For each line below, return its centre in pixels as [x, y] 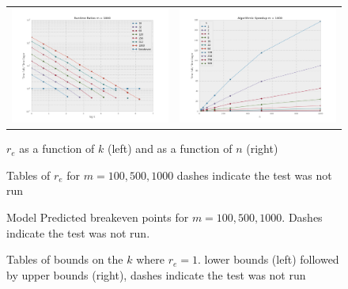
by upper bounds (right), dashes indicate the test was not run [156, 274]
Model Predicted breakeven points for [98, 217]
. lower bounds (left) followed [269, 259]
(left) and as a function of [170, 148]
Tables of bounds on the [65, 259]
